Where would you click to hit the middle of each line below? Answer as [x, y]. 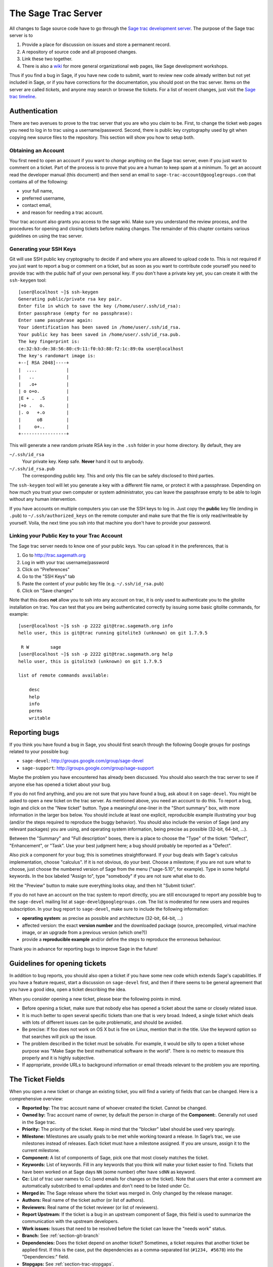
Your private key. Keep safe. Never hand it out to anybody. [83, 462]
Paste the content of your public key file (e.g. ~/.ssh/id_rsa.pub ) [93, 583]
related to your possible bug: [39, 752]
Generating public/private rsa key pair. [70, 299]
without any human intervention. [43, 499]
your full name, [38, 191]
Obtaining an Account [37, 151]
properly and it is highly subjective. [59, 1058]
